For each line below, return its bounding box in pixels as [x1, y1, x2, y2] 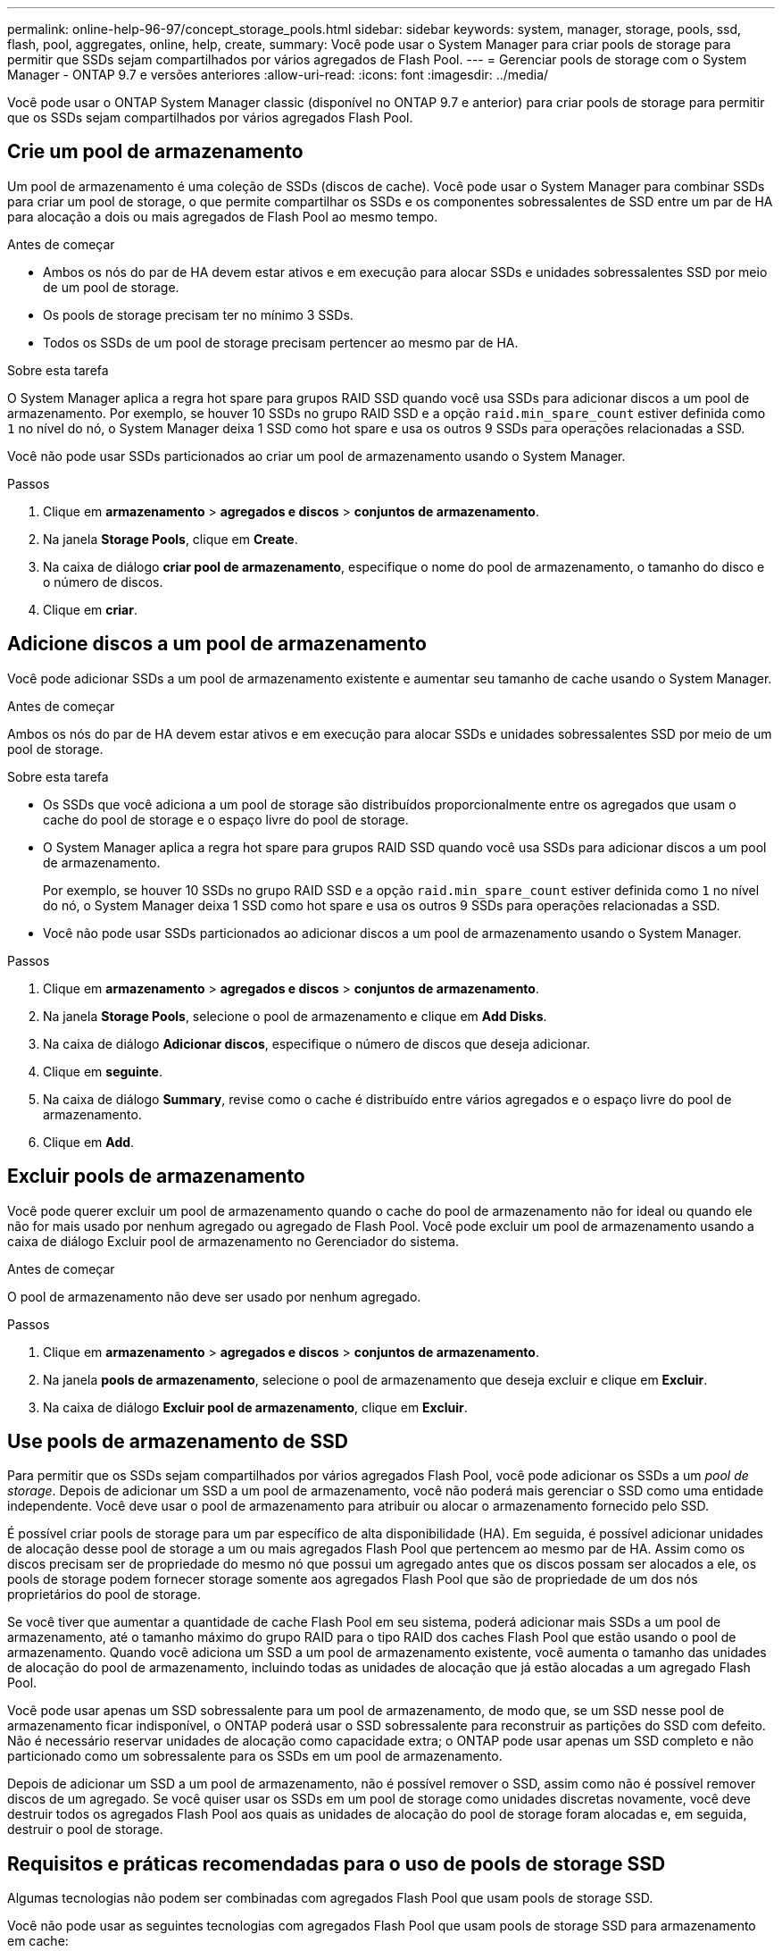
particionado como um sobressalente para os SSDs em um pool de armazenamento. [7, 1748, 503, 1764]
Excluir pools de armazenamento [7, 1165, 305, 1188]
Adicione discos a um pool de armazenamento [7, 632, 427, 656]
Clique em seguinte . [43, 1063, 162, 1079]
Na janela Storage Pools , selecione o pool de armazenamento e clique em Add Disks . [43, 1008, 547, 1024]
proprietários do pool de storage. [7, 1587, 201, 1603]
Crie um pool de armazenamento [7, 140, 304, 163]
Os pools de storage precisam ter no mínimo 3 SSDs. [43, 306, 354, 322]
